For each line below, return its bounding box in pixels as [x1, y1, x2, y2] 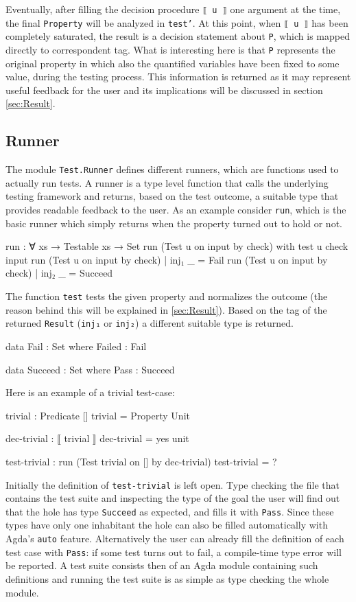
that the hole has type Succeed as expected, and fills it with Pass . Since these [5, 504, 334, 518]
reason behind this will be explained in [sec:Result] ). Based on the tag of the [5, 302, 327, 316]
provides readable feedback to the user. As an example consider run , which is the [5, 202, 346, 217]
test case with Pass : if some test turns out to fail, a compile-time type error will [5, 544, 342, 559]
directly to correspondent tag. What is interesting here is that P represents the [5, 42, 335, 56]
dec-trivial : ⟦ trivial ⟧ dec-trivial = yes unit [5, 431, 189, 445]
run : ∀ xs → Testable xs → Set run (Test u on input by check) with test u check [5, 239, 348, 253]
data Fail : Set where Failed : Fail [5, 338, 147, 353]
